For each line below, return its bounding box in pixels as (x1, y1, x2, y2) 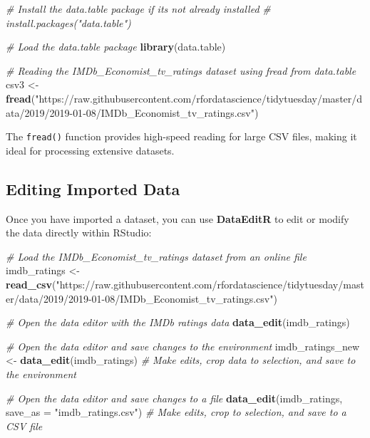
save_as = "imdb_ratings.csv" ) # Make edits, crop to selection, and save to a (6, 405, 346, 419)
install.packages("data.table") (6, 15, 131, 30)
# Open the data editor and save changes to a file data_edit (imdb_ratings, (6, 390, 343, 405)
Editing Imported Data (6, 177, 180, 199)
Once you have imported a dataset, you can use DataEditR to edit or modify (6, 211, 349, 226)
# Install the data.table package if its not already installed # (6, 1, 271, 16)
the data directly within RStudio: (6, 225, 152, 240)
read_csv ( (6, 276, 56, 291)
